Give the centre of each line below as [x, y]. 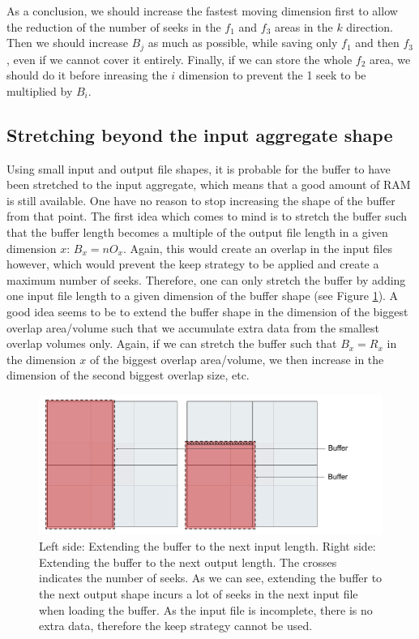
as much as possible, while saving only [243, 43]
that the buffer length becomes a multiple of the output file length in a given [197, 232]
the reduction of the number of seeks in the [114, 26]
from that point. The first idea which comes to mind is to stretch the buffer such [207, 216]
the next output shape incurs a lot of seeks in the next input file [199, 593]
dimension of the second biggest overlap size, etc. [128, 375]
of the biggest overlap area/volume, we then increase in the [237, 359]
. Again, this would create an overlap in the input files [257, 248]
